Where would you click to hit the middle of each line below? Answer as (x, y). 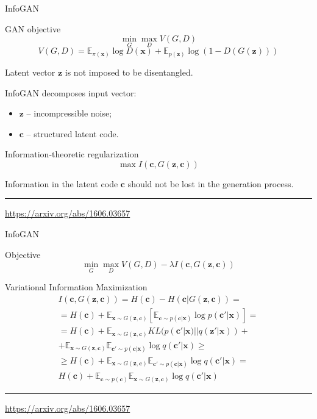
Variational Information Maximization (76, 287)
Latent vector (30, 72)
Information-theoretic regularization (72, 154)
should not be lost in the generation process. (211, 183)
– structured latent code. (73, 133)
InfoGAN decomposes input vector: (71, 92)
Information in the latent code (62, 183)
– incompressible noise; (69, 113)
